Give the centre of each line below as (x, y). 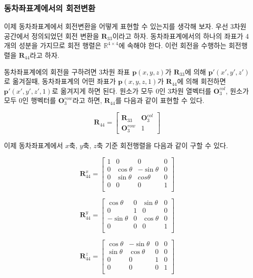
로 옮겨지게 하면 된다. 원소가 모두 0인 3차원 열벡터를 (131, 90)
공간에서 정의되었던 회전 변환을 (52, 36)
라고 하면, (87, 100)
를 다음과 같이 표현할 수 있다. (160, 100)
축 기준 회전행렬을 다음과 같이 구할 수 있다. (162, 145)
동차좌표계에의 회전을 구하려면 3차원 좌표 (67, 71)
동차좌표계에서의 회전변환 (50, 8)
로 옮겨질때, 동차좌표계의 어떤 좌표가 (60, 81)
